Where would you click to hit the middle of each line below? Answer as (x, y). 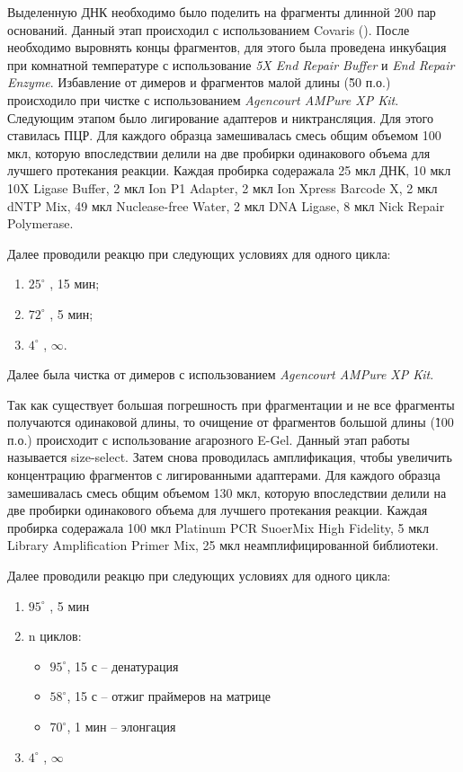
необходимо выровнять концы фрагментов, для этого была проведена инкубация (227, 47)
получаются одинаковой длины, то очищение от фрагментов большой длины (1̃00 (231, 422)
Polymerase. (40, 223)
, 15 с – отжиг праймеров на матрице (169, 696)
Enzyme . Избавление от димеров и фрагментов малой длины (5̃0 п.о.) (199, 82)
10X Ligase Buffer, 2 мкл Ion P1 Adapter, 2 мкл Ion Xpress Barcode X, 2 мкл (223, 187)
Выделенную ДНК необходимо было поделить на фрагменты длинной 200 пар (222, 12)
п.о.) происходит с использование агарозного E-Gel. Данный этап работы (209, 439)
